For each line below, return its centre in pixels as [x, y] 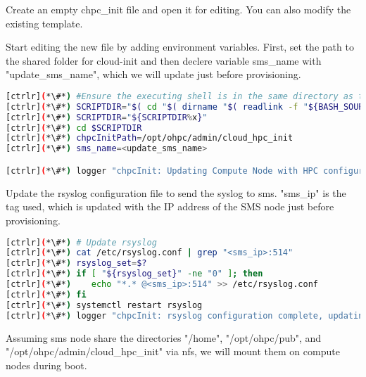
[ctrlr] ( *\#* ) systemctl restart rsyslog [104, 305]
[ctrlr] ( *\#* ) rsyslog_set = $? [76, 263]
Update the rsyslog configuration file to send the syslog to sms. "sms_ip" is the [176, 192]
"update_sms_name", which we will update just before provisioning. [153, 74]
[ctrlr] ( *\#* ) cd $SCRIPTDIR [74, 128]
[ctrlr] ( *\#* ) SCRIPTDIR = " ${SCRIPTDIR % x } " [107, 117]
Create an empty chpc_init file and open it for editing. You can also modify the [178, 9]
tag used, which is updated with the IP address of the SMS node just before [170, 206]
